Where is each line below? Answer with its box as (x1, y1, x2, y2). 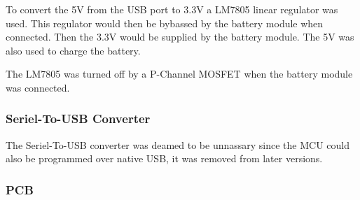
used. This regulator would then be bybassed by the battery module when (6, 15, 324, 30)
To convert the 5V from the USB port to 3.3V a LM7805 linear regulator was (6, 2, 338, 16)
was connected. (6, 80, 70, 94)
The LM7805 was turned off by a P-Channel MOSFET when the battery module (6, 66, 353, 81)
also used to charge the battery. (6, 43, 141, 57)
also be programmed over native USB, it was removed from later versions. (6, 151, 323, 166)
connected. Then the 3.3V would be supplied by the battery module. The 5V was (6, 29, 354, 44)
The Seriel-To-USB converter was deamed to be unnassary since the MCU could (6, 137, 349, 152)
